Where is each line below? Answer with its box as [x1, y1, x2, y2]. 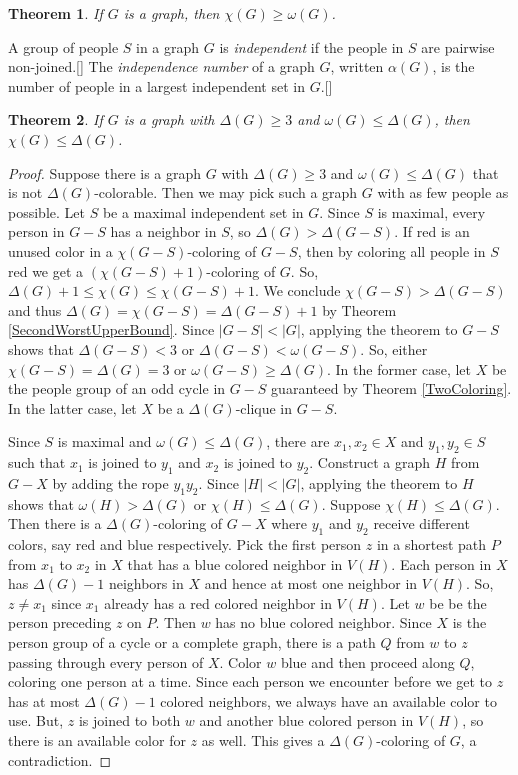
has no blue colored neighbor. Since [215, 612, 432, 633]
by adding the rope [52, 472, 169, 493]
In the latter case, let [8, 397, 137, 418]
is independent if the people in [219, 36, 404, 57]
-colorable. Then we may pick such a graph [94, 182, 358, 203]
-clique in [235, 397, 293, 418]
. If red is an [394, 221, 470, 242]
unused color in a [8, 240, 113, 261]
